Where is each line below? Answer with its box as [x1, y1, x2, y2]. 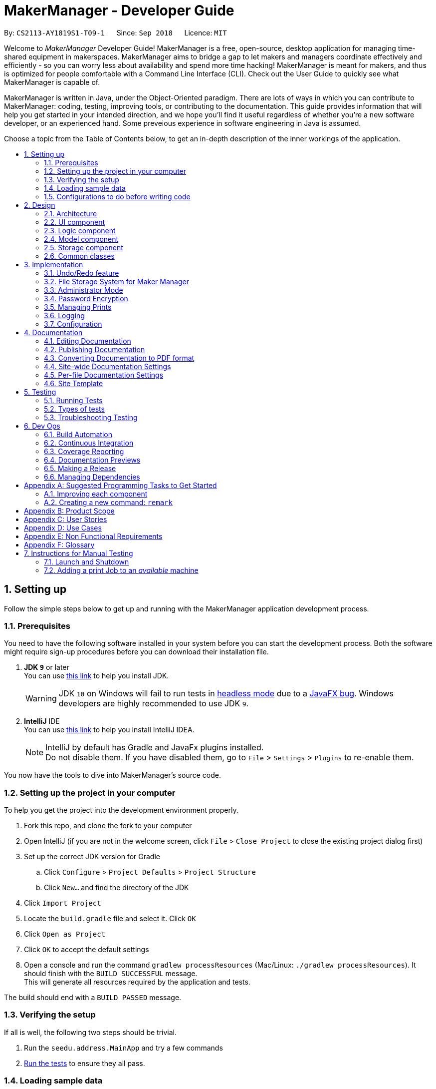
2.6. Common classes [44, 251, 115, 260]
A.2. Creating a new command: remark [44, 498, 173, 507]
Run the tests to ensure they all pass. [24, 1059, 145, 1068]
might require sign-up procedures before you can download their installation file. [4, 647, 269, 656]
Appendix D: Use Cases [24, 523, 102, 532]
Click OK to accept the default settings [24, 945, 149, 954]
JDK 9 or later [24, 663, 69, 672]
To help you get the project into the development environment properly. [4, 806, 238, 815]
